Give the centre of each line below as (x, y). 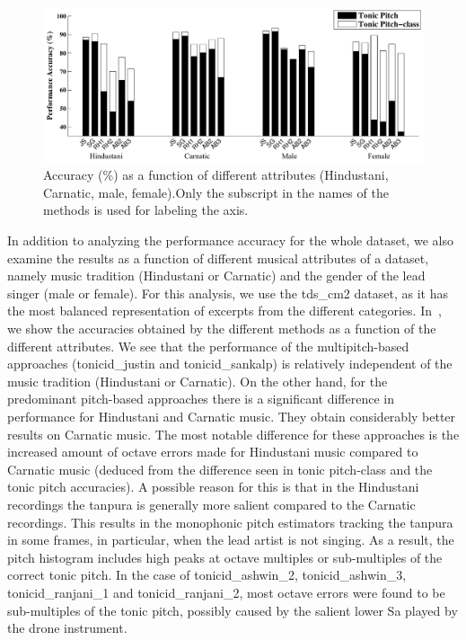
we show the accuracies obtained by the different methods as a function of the (222, 328)
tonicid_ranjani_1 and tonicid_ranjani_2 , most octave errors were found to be (226, 592)
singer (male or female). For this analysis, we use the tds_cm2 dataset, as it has (228, 293)
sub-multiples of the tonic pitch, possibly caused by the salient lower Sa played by (233, 610)
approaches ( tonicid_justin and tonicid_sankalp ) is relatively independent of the (230, 364)
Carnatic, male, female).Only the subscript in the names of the (216, 192)
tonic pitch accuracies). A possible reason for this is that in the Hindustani (213, 487)
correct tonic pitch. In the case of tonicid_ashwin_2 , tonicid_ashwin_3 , (207, 575)
